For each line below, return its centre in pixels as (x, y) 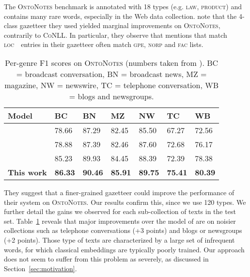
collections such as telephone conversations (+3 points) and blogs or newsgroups (123, 230)
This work (27, 172)
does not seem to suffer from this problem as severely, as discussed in (106, 259)
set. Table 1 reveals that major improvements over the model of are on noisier (120, 221)
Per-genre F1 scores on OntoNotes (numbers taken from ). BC (112, 62)
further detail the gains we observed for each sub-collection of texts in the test (120, 211)
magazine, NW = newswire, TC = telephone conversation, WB (112, 85)
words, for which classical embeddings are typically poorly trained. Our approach (124, 249)
